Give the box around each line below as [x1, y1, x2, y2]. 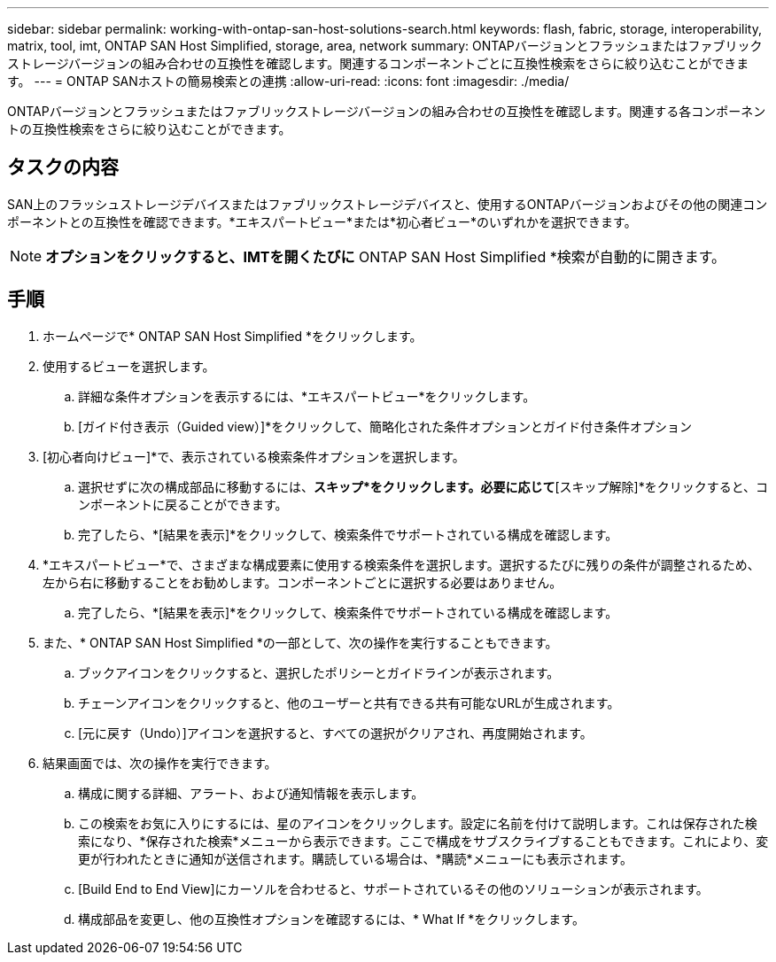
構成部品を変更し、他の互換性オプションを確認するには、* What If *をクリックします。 [78, 911, 585, 927]
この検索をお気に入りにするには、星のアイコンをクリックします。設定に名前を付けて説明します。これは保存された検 [78, 815, 757, 831]
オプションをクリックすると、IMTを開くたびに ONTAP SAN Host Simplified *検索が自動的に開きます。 [45, 247, 726, 266]
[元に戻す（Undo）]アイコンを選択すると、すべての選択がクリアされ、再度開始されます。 [78, 725, 593, 741]
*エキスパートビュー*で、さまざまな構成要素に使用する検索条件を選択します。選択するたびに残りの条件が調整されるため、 [43, 556, 760, 572]
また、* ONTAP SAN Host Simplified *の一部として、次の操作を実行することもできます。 [43, 634, 558, 650]
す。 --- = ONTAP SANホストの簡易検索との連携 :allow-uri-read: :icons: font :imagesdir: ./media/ [7, 74, 570, 89]
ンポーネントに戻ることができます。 [78, 496, 288, 512]
